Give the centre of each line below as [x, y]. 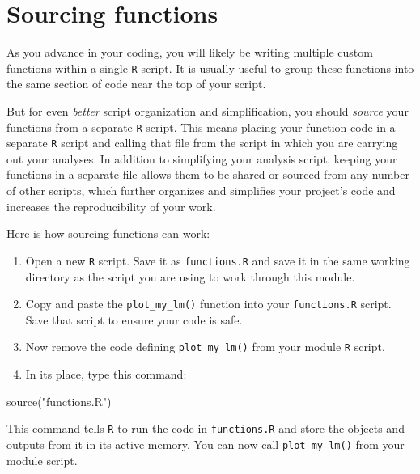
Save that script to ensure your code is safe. [134, 319]
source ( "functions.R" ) [59, 401]
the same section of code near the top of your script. [136, 84]
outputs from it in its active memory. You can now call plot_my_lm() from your [206, 444]
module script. [42, 460]
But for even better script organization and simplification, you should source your [208, 110]
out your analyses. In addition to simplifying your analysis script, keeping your [202, 158]
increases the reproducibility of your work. [111, 206]
